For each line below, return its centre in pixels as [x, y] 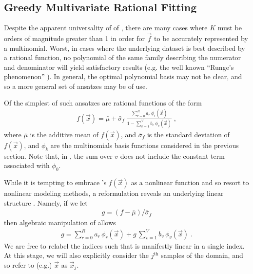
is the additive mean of [64, 134]
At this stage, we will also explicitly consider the [77, 255]
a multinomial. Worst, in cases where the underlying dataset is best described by [125, 48]
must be [230, 28]
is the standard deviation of [188, 134]
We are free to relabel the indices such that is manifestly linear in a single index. [124, 245]
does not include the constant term [172, 156]
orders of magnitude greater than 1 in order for [74, 38]
